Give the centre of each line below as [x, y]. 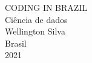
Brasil [16, 43]
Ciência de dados [36, 19]
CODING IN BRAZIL [46, 7]
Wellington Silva [35, 31]
